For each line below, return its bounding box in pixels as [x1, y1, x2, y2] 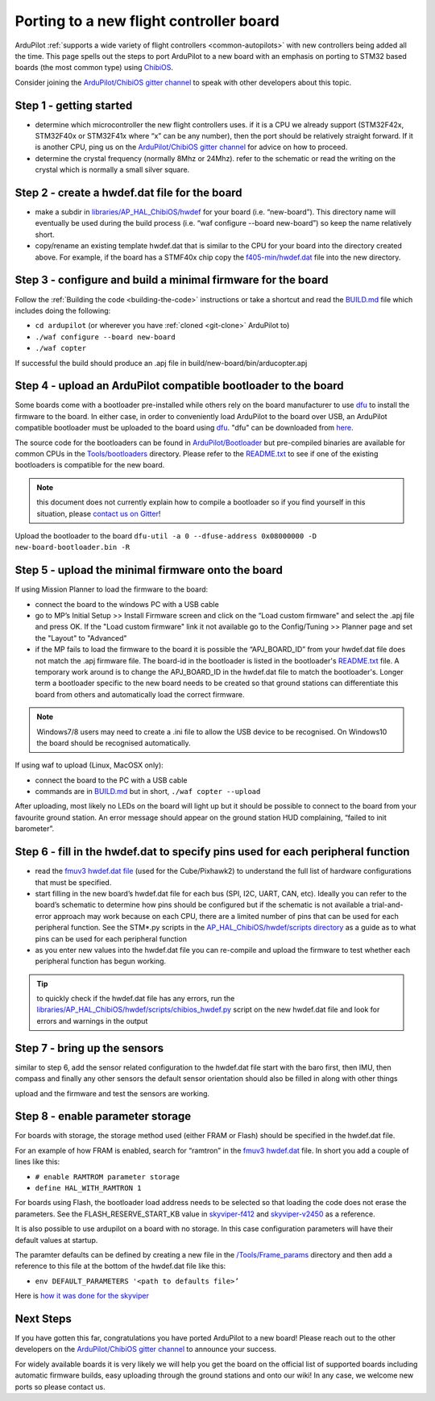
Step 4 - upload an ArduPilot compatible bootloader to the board [14, 379, 344, 393]
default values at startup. [14, 1235, 98, 1245]
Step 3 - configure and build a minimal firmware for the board [14, 273, 329, 287]
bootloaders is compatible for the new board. [14, 460, 165, 470]
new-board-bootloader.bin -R [14, 543, 130, 552]
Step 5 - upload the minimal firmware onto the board [14, 563, 284, 577]
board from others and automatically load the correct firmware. [35, 689, 245, 699]
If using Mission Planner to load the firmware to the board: [14, 584, 209, 594]
